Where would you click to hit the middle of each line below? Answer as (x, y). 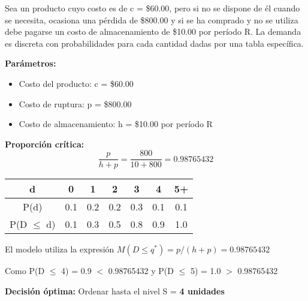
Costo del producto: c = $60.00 (76, 83)
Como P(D (25, 271)
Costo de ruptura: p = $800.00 (75, 103)
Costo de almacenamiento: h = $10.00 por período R (116, 124)
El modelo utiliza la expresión (60, 249)
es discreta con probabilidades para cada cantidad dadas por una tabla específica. (154, 43)
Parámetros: (31, 63)
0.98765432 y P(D (141, 271)
